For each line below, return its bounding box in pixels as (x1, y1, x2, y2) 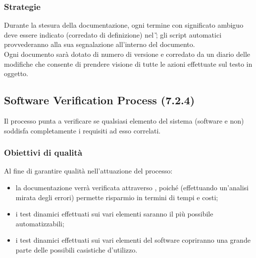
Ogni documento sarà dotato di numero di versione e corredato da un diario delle (4, 49, 251, 59)
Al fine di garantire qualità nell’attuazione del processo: (4, 166, 173, 176)
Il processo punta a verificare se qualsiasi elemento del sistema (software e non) (4, 115, 244, 126)
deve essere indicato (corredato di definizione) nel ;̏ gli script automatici (4, 29, 222, 40)
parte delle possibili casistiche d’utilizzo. (15, 244, 138, 255)
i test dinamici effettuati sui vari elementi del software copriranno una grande (15, 235, 251, 245)
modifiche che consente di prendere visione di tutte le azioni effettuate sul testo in (4, 58, 253, 69)
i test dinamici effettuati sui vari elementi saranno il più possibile (15, 209, 213, 219)
